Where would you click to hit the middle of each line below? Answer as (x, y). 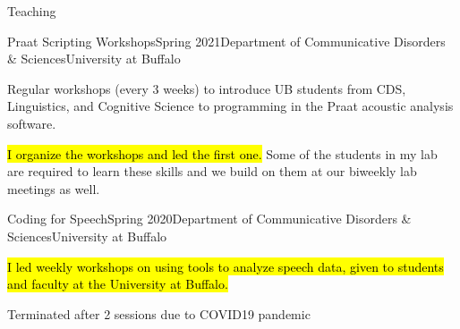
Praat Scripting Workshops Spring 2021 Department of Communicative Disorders (226, 41)
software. (32, 123)
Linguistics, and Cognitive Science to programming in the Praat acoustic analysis (230, 106)
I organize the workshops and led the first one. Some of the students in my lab (222, 153)
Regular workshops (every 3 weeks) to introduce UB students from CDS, (207, 88)
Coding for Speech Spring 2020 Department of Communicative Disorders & (209, 219)
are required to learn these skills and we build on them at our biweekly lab (212, 171)
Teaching (32, 11)
